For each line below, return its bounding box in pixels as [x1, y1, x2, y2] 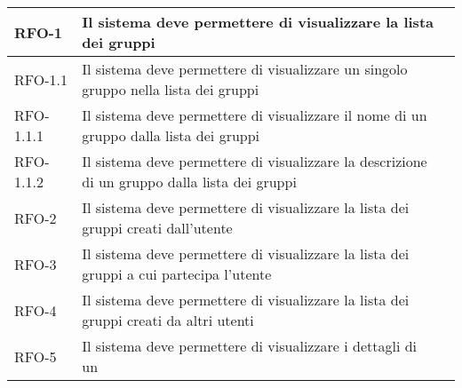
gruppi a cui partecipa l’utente [82, 264, 272, 284]
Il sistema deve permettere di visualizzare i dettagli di [82, 336, 418, 356]
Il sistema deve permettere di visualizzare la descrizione [82, 151, 427, 171]
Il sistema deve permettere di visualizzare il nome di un [82, 105, 427, 125]
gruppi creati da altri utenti [82, 310, 254, 330]
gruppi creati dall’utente [82, 218, 233, 238]
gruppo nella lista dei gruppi [82, 79, 259, 99]
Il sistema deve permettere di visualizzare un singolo [82, 59, 408, 79]
